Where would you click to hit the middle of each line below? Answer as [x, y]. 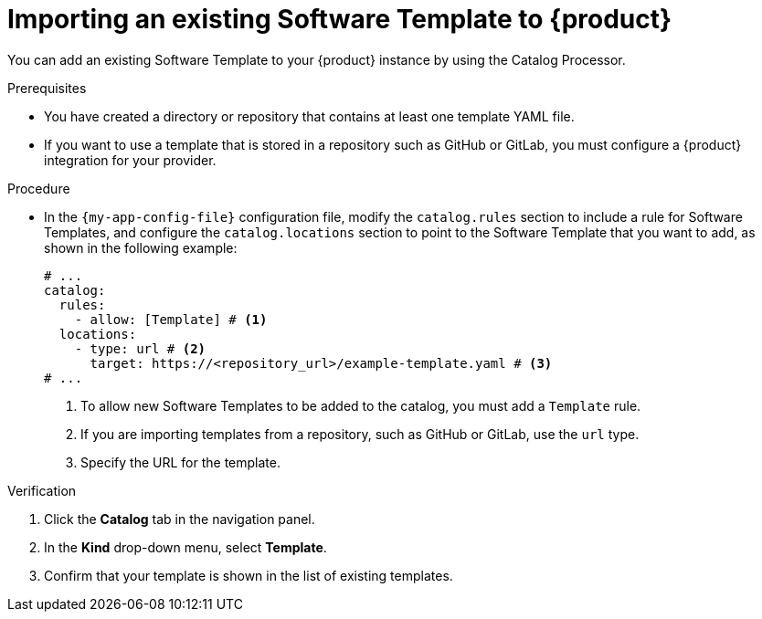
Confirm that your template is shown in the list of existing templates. [249, 575]
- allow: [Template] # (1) [171, 319]
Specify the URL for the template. [180, 462]
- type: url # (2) [140, 348]
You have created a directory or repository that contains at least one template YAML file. [309, 116]
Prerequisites [47, 88]
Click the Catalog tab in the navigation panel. [180, 519]
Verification [42, 490]
